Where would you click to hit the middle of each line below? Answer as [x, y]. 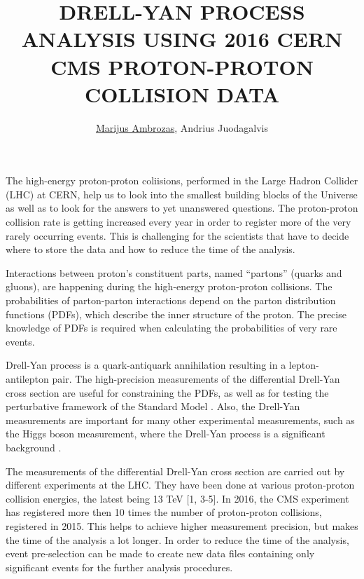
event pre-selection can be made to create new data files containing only [160, 553]
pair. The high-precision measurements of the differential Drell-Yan [196, 379]
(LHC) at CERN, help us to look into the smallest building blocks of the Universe [182, 194]
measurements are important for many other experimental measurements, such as [180, 420]
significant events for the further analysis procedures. [119, 567]
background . [34, 447]
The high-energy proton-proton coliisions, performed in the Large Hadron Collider [182, 180]
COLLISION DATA [182, 94]
